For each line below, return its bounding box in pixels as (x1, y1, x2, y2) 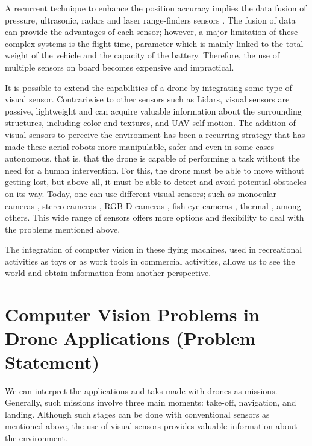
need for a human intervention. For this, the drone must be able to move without (5, 163, 305, 176)
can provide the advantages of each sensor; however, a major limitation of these (5, 25, 298, 38)
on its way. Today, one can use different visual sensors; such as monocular (5, 187, 277, 199)
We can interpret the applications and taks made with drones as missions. (5, 384, 278, 397)
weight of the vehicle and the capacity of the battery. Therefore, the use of (5, 49, 279, 61)
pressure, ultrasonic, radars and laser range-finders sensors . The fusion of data (5, 13, 296, 26)
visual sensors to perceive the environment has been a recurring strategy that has (5, 128, 305, 140)
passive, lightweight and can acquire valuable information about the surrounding (5, 104, 302, 117)
